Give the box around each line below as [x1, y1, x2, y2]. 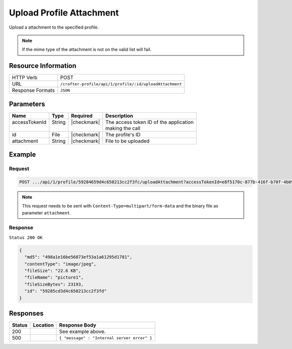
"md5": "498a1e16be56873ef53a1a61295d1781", [24, 254, 132, 260]
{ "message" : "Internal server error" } [59, 335, 153, 340]
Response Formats [12, 87, 55, 94]
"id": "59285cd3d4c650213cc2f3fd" [24, 288, 107, 294]
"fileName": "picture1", [24, 275, 84, 280]
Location [33, 322, 54, 329]
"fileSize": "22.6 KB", [24, 268, 81, 273]
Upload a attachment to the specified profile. [9, 24, 99, 30]
